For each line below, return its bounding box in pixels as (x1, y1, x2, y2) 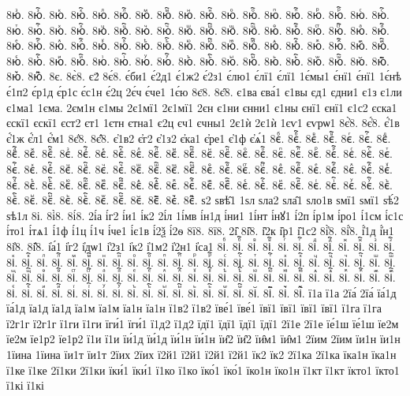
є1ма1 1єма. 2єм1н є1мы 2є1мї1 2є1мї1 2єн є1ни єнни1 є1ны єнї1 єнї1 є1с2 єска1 (6, 99, 397, 115)
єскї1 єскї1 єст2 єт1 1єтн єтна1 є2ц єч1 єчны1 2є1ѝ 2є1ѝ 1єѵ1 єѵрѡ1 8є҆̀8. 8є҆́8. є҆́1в (6, 114, 400, 131)
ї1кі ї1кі (6, 377, 44, 394)
